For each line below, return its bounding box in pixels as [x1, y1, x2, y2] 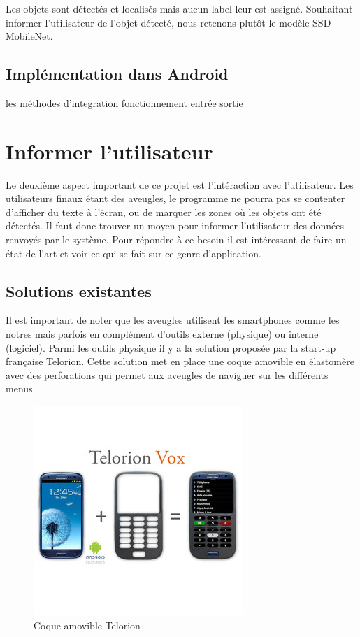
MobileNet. [6, 29, 53, 43]
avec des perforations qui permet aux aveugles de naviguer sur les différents [6, 367, 329, 382]
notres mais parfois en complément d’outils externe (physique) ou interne [6, 327, 319, 341]
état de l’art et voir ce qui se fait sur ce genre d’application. [6, 245, 261, 260]
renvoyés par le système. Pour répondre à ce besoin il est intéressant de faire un [6, 232, 347, 247]
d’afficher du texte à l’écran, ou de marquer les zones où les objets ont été [6, 204, 322, 219]
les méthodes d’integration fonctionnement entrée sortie [6, 95, 243, 110]
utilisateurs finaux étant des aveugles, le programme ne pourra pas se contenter [6, 191, 345, 206]
